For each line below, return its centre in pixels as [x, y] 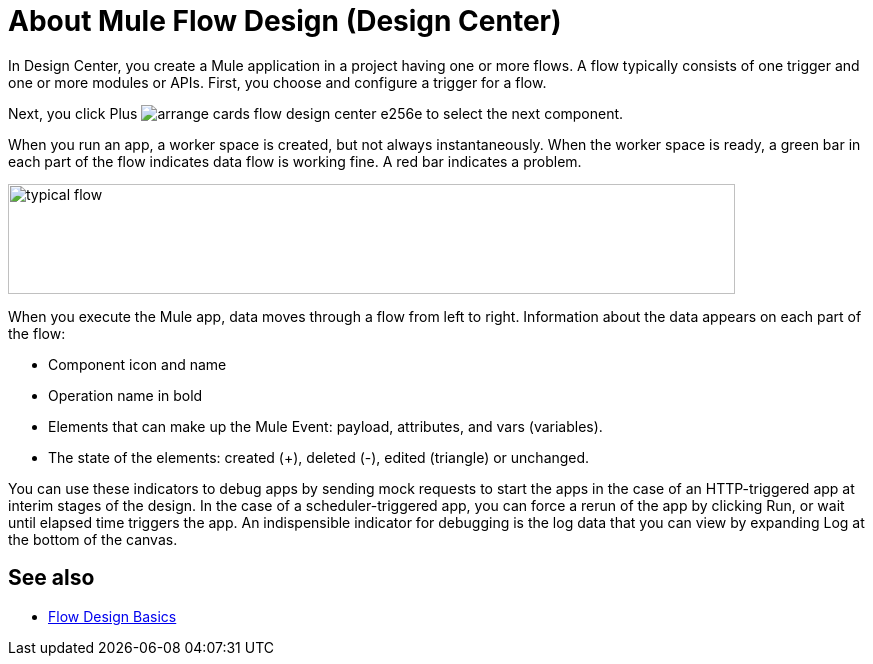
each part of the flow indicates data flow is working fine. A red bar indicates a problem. [295, 161]
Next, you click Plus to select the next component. [316, 113]
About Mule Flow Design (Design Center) [285, 21]
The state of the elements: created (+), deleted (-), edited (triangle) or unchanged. [319, 457]
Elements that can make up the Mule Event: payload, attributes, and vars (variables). [325, 426]
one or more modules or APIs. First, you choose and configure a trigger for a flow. [277, 82]
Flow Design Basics [112, 616]
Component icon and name [137, 364]
